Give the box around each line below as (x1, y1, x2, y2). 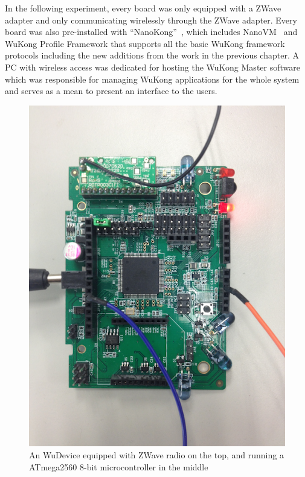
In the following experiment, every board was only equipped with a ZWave (5, 2, 281, 14)
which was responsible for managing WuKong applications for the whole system (5, 72, 300, 85)
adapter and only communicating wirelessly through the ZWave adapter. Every (5, 13, 297, 26)
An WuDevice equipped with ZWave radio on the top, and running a (29, 448, 284, 461)
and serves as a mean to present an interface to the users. (5, 84, 217, 97)
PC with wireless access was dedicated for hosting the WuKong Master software (5, 60, 300, 73)
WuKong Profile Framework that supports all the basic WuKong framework (5, 37, 285, 49)
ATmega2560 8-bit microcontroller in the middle (29, 460, 208, 473)
